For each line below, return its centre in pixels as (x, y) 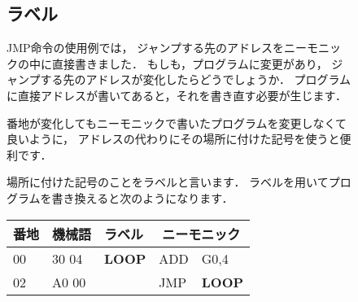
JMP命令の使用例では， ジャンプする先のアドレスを (146, 48)
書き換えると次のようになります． (142, 197)
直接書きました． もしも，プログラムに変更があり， (190, 63)
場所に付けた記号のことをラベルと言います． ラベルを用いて (168, 182)
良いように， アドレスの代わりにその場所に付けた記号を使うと (173, 139)
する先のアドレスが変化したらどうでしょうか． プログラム (196, 79)
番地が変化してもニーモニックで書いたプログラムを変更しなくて (177, 123)
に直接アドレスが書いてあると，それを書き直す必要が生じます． (177, 95)
